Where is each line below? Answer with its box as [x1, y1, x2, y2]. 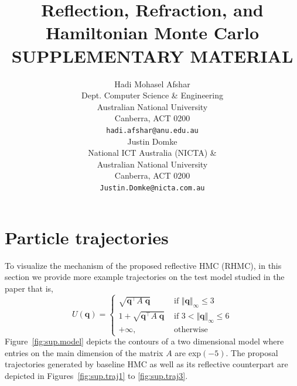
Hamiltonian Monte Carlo [45, 21, 260, 45]
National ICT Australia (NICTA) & [88, 146, 217, 159]
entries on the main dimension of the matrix [5, 346, 163, 358]
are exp [175, 346, 202, 358]
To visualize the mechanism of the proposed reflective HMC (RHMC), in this [5, 259, 282, 271]
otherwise [173, 325, 208, 334]
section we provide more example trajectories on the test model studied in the [5, 271, 285, 283]
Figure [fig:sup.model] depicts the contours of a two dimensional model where [5, 335, 284, 347]
